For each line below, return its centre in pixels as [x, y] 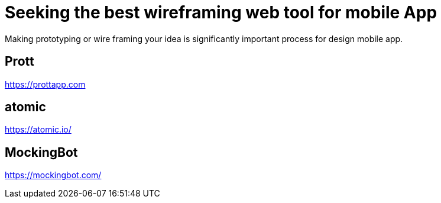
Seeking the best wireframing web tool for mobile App [221, 12]
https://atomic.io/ [38, 130]
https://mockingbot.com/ [53, 175]
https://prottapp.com [45, 84]
